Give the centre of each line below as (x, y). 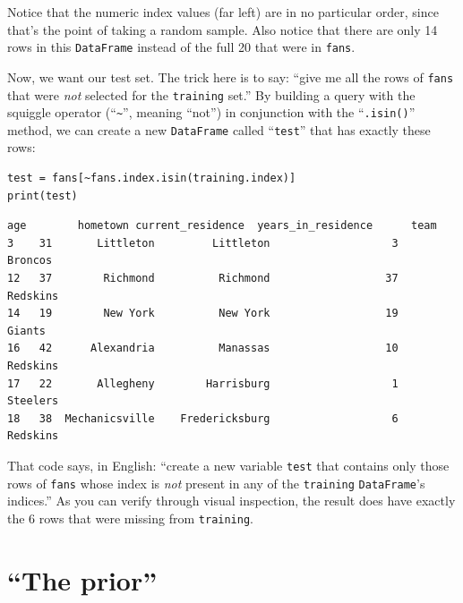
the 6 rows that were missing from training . (130, 518)
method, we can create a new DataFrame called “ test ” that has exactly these (219, 129)
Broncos (30, 261)
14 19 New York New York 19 (203, 314)
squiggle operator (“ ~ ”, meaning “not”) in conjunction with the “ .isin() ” (211, 112)
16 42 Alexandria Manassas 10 (203, 348)
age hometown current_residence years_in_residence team (222, 226)
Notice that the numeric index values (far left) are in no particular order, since (223, 12)
